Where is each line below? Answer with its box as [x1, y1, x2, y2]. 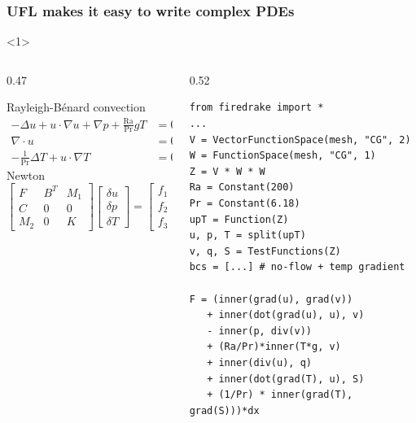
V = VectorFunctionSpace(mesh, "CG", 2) [189, 133, 411, 146]
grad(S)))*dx [189, 404, 260, 416]
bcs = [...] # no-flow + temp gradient [189, 261, 405, 273]
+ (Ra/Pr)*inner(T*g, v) [207, 341, 341, 353]
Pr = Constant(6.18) [189, 197, 300, 209]
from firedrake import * [189, 102, 324, 114]
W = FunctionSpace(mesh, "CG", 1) [189, 150, 376, 162]
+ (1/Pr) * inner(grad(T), [207, 389, 353, 401]
